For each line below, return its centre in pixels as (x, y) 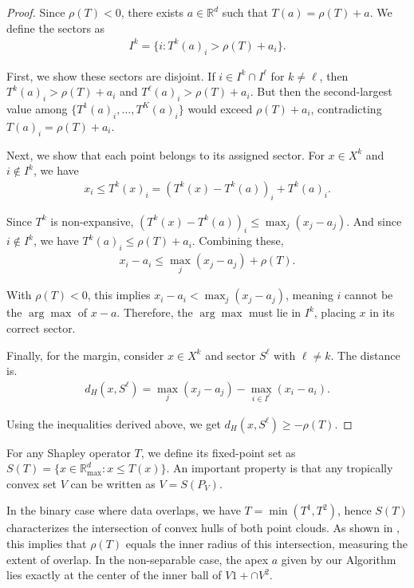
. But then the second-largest (321, 91)
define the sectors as (56, 28)
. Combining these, (238, 241)
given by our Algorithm (339, 559)
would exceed (220, 108)
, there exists (152, 12)
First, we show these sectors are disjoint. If (111, 75)
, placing (335, 312)
